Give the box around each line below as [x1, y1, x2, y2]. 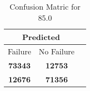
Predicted [22, 31, 60, 42]
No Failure [39, 46, 75, 57]
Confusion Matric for [9, 1, 81, 12]
